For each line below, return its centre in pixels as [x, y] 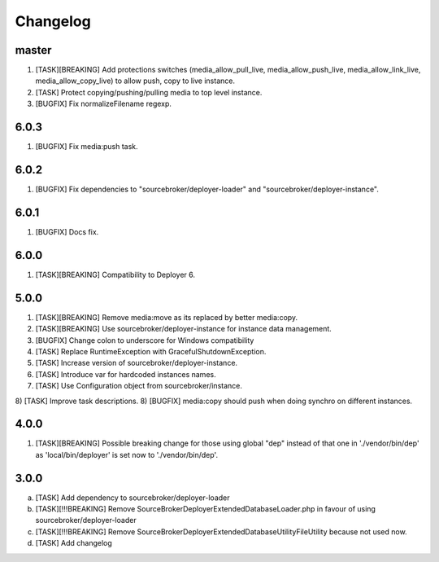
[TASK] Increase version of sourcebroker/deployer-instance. [137, 363]
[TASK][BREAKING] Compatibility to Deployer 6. [115, 274]
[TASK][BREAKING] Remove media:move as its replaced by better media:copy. [167, 317]
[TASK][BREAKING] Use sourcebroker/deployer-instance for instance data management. [184, 329]
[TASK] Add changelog [74, 543]
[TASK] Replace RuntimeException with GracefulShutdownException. [151, 351]
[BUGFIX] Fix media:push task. [87, 147]
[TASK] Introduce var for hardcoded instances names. [126, 374]
